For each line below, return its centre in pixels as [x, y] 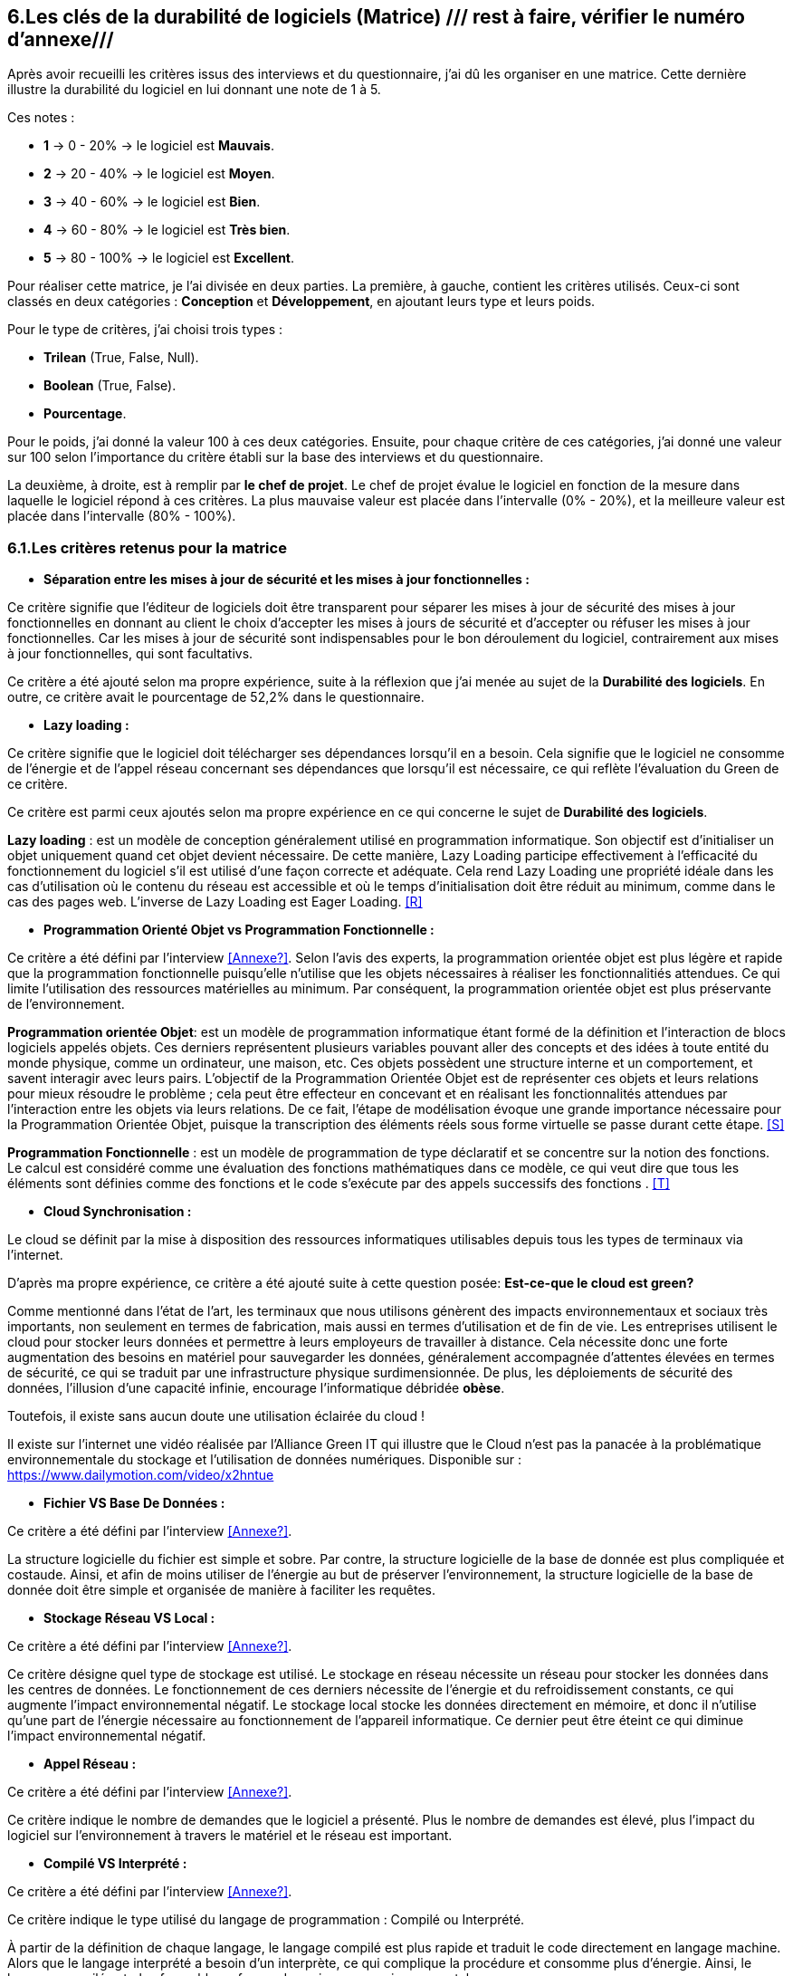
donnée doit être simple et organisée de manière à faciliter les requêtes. [221, 1590]
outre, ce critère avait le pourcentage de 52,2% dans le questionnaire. [216, 697]
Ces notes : [41, 118]
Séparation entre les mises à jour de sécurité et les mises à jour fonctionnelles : [287, 580]
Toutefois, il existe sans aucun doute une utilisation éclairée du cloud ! [216, 1416]
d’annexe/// [61, 39]
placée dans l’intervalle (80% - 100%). [122, 516]
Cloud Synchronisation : [118, 1212]
